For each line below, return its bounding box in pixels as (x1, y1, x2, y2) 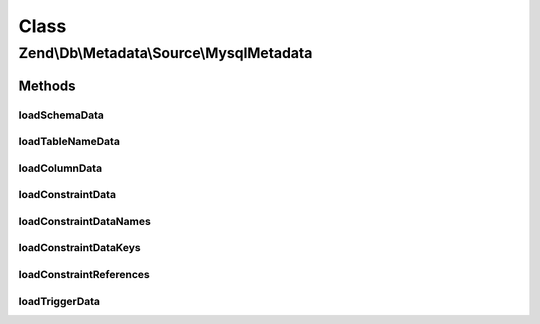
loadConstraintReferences (18, 267, 150, 281)
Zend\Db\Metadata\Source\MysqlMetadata (18, 44, 313, 62)
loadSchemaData (18, 108, 105, 122)
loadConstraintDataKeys (18, 241, 141, 255)
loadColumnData (18, 161, 103, 175)
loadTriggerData (18, 294, 100, 308)
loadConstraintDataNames (18, 214, 152, 228)
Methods (18, 77, 76, 94)
